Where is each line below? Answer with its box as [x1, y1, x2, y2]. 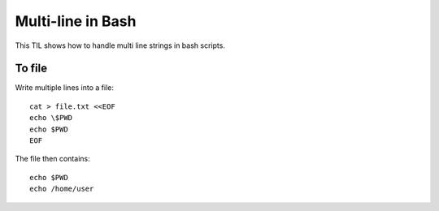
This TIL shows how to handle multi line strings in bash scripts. [15, 41, 225, 50]
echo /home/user [29, 184, 94, 194]
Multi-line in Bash [15, 12, 137, 30]
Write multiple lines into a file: [15, 83, 114, 93]
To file [15, 62, 48, 75]
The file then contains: [15, 154, 90, 164]
